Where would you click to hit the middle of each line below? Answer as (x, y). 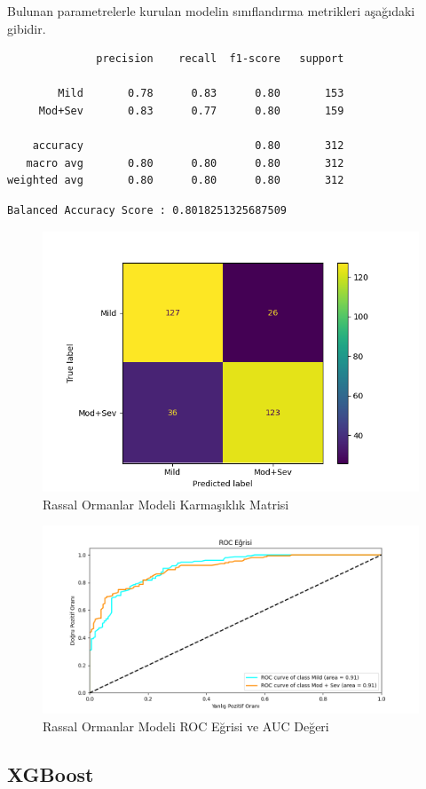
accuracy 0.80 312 (188, 146)
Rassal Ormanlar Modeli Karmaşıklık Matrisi (166, 504)
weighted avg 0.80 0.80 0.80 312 (176, 181)
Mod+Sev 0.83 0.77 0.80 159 (191, 110)
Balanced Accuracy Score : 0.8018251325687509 (147, 210)
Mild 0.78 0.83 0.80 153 (201, 94)
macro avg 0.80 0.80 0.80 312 (185, 163)
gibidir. (27, 28)
